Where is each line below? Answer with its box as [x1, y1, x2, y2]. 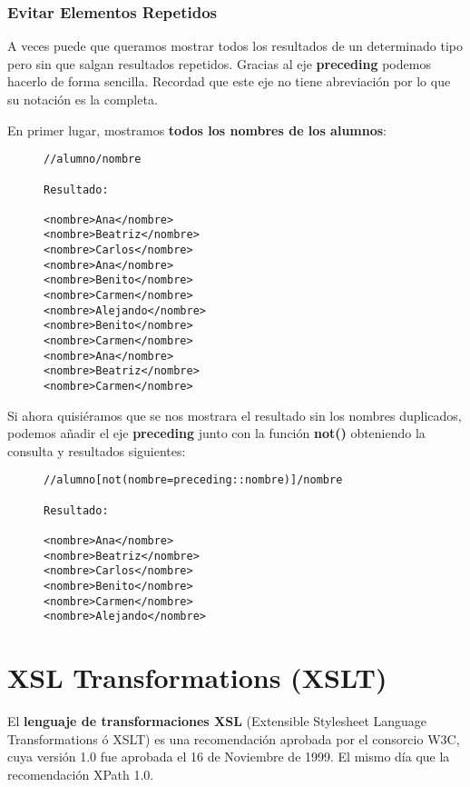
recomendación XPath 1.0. [7, 764, 154, 783]
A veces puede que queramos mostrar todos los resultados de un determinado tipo [7, 36, 463, 55]
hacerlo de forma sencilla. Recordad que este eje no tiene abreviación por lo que [7, 72, 451, 91]
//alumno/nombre [44, 153, 142, 166]
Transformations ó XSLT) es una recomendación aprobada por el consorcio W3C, [7, 729, 460, 748]
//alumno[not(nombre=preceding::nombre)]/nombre [44, 473, 343, 487]
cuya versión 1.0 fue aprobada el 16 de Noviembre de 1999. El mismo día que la [7, 747, 450, 766]
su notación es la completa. [7, 90, 158, 108]
